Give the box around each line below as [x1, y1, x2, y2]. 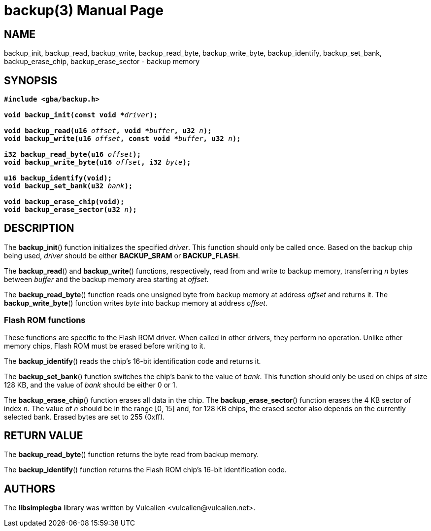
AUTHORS [4, 482, 56, 495]
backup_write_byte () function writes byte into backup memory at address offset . [4, 298, 267, 307]
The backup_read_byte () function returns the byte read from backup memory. [4, 450, 259, 459]
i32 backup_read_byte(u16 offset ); [4, 150, 141, 159]
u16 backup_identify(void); [4, 174, 112, 182]
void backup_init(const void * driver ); [4, 111, 158, 119]
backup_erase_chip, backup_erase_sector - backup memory [4, 57, 200, 66]
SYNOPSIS [4, 74, 58, 87]
